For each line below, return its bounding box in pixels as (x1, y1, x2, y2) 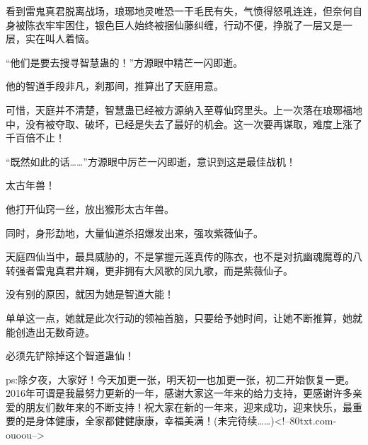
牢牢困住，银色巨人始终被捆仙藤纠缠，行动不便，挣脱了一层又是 (45, 17, 343, 32)
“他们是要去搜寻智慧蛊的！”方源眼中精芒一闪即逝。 (6, 54, 243, 69)
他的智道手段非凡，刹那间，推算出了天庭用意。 (6, 79, 224, 93)
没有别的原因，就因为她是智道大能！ (6, 287, 174, 301)
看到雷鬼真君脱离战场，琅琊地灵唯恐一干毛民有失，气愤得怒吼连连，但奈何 (6, 4, 352, 18)
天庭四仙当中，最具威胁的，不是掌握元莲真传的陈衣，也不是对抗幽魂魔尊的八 (6, 249, 362, 264)
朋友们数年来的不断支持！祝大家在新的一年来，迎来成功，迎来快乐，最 (25, 399, 352, 414)
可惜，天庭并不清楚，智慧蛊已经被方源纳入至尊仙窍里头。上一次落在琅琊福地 (6, 102, 362, 117)
